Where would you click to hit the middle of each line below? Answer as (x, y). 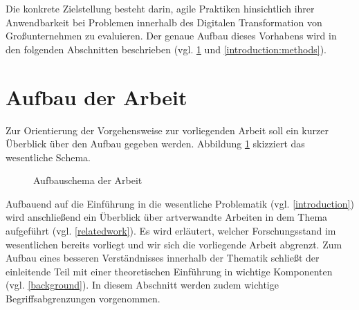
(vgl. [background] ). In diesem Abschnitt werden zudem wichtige (142, 285)
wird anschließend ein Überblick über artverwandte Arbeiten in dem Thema (167, 217)
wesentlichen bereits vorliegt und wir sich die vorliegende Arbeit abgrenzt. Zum (174, 244)
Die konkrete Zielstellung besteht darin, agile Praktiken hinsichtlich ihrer (160, 8)
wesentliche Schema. (48, 157)
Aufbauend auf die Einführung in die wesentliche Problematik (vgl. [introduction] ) (180, 203)
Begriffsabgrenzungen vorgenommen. (83, 299)
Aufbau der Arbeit (96, 97)
